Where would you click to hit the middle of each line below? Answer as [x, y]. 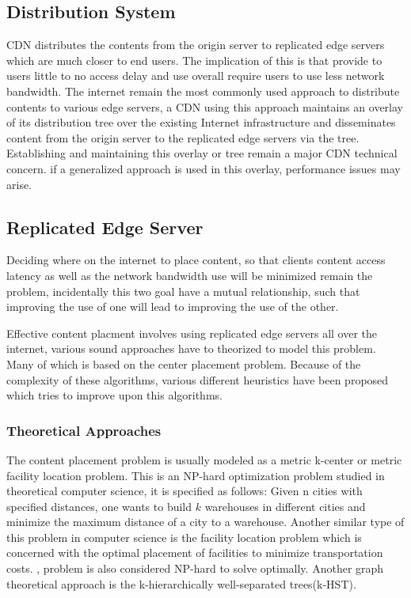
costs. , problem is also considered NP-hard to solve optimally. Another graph [195, 568]
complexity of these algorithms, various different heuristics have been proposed [198, 379]
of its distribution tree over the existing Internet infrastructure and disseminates [201, 122]
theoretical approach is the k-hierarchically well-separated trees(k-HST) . [181, 583]
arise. [19, 184]
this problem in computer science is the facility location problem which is [184, 537]
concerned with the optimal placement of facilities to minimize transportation [195, 553]
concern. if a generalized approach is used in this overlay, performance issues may [204, 168]
